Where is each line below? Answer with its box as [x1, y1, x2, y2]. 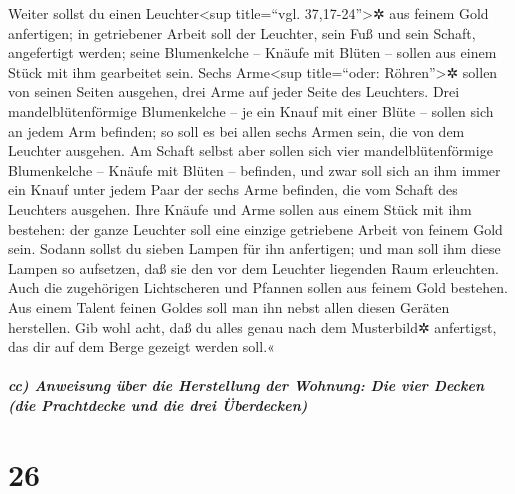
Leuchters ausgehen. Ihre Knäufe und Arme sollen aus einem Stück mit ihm [8, 198, 472, 219]
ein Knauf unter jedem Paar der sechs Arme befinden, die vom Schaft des [8, 179, 458, 200]
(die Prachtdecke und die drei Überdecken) [8, 394, 308, 415]
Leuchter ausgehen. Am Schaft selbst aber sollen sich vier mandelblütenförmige [8, 140, 493, 161]
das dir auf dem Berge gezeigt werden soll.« [8, 336, 275, 357]
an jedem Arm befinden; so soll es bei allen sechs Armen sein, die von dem [8, 120, 465, 141]
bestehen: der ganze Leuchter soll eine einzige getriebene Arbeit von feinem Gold [8, 218, 503, 239]
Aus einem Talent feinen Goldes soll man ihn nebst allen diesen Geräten [8, 296, 450, 317]
